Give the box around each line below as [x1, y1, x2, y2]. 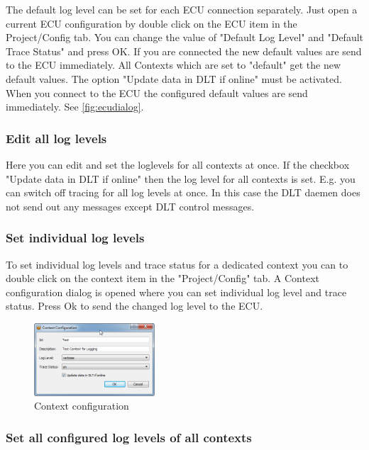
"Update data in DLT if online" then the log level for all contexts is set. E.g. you [6, 171, 356, 186]
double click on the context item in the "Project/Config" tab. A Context [6, 271, 319, 286]
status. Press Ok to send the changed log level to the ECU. [6, 298, 263, 313]
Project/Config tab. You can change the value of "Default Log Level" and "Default [6, 30, 364, 45]
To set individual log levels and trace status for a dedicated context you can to [6, 257, 348, 271]
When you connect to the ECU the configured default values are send [6, 85, 308, 100]
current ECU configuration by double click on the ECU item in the [6, 16, 297, 30]
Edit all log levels [6, 129, 107, 147]
